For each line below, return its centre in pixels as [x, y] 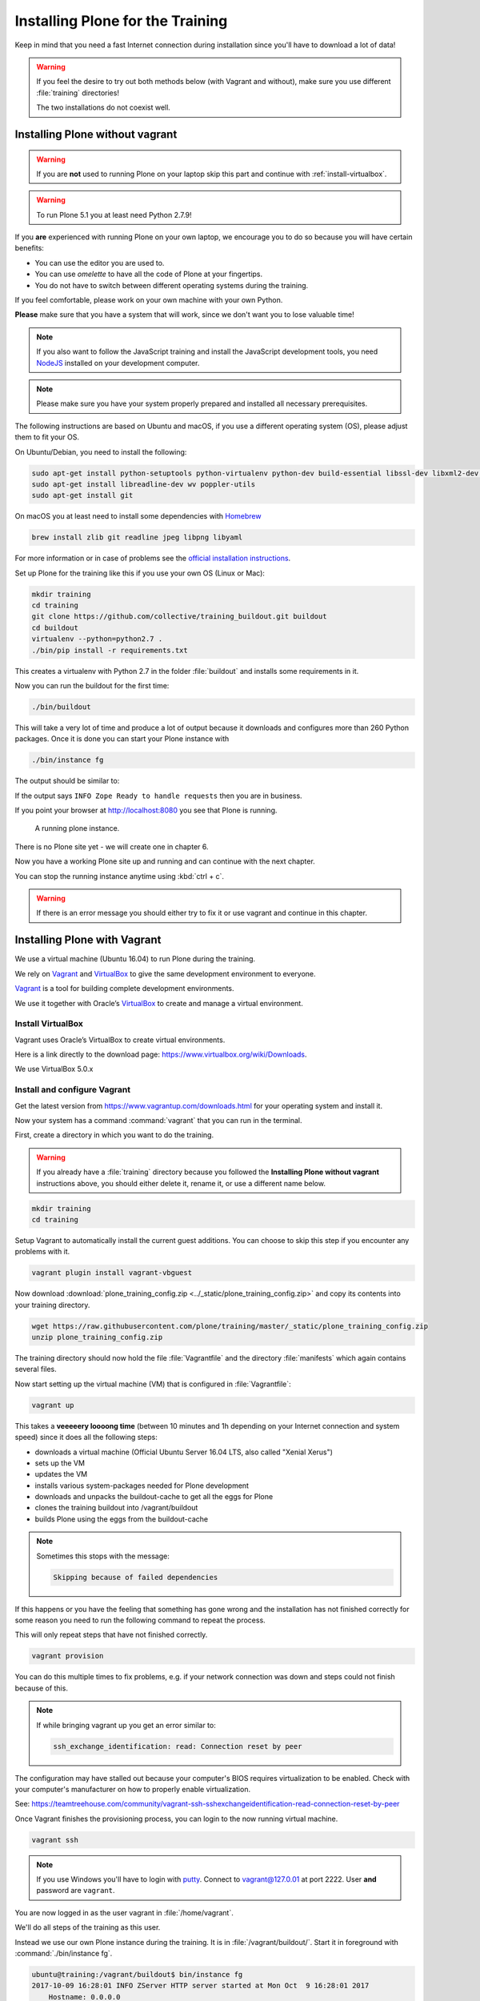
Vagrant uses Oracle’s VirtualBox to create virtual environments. [120, 1040]
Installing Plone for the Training [121, 21]
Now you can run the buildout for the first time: [92, 685]
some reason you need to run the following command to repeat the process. [140, 1620]
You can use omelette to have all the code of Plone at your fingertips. [149, 274]
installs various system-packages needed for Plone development [142, 1486]
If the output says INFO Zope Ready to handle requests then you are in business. [159, 796]
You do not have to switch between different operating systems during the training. [172, 285]
